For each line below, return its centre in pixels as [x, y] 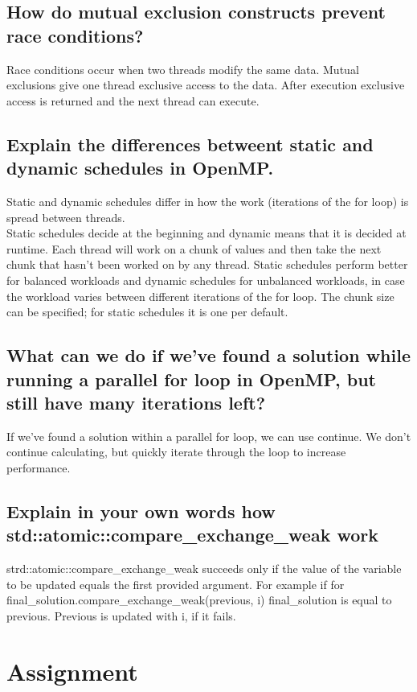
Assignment [72, 671]
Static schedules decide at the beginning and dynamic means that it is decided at [206, 233]
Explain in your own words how [141, 511]
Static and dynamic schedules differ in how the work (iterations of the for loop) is [208, 201]
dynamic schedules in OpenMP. [140, 168]
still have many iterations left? [136, 402]
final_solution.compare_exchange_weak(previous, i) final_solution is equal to [199, 600]
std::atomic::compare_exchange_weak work [193, 535]
